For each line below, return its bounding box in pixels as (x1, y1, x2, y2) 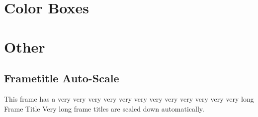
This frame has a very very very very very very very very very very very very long (4, 93, 254, 104)
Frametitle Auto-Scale (4, 70, 119, 86)
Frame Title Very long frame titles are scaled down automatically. (4, 103, 204, 114)
